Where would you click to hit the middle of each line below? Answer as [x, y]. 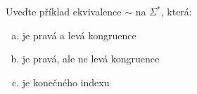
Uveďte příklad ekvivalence [64, 11]
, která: [176, 11]
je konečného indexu [66, 82]
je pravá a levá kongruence [79, 35]
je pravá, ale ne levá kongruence [91, 59]
